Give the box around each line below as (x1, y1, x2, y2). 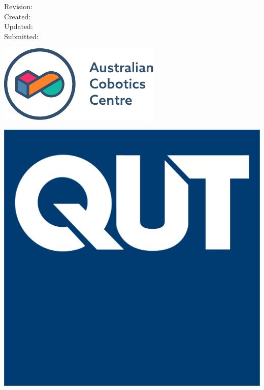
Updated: (4, 21, 33, 32)
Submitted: (4, 31, 39, 41)
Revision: (4, 1, 32, 11)
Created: (4, 11, 31, 21)
